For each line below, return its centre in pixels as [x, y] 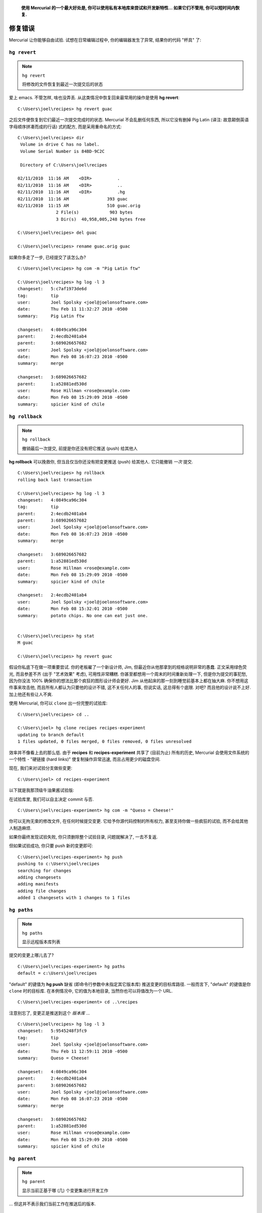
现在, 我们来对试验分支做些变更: [41, 768]
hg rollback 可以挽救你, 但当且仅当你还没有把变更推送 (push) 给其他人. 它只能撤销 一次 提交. [101, 461]
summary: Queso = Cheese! [54, 1058]
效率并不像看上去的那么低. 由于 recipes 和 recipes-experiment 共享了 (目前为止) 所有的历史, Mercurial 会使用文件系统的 [129, 753]
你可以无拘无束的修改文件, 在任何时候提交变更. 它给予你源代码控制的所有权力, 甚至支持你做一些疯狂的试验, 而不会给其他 [129, 821]
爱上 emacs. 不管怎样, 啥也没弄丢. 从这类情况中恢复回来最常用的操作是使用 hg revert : [94, 98]
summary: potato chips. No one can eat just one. [83, 615]
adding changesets [40, 877]
